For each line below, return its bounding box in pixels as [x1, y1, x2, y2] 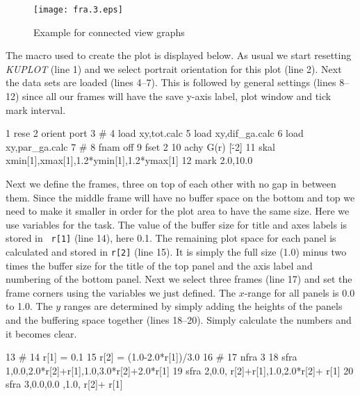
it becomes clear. [6, 326, 77, 340]
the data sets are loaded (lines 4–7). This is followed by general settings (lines [6, 75, 336, 90]
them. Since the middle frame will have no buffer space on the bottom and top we [6, 190, 355, 204]
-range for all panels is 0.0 [244, 285, 355, 299]
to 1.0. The [6, 299, 53, 313]
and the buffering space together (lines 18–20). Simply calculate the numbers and [6, 313, 352, 327]
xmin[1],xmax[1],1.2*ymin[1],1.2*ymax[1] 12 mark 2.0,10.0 [6, 153, 253, 167]
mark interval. [6, 102, 66, 117]
